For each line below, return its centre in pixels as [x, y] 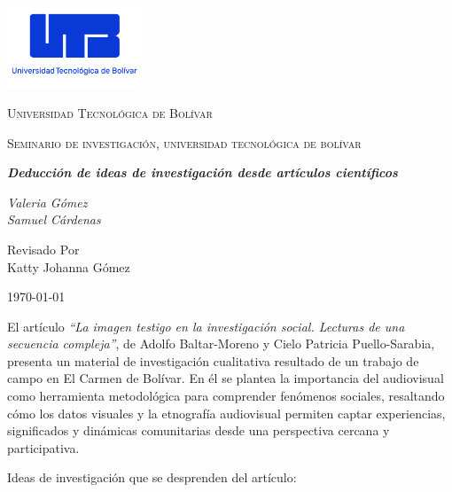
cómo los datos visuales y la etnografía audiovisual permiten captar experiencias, [226, 413]
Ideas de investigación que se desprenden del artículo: [152, 477]
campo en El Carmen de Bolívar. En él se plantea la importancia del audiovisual [226, 378]
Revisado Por [43, 249]
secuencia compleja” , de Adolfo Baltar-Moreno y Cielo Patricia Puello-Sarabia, [221, 344]
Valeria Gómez [47, 202]
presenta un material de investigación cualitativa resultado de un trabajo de [213, 360]
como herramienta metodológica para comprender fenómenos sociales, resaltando [226, 396]
